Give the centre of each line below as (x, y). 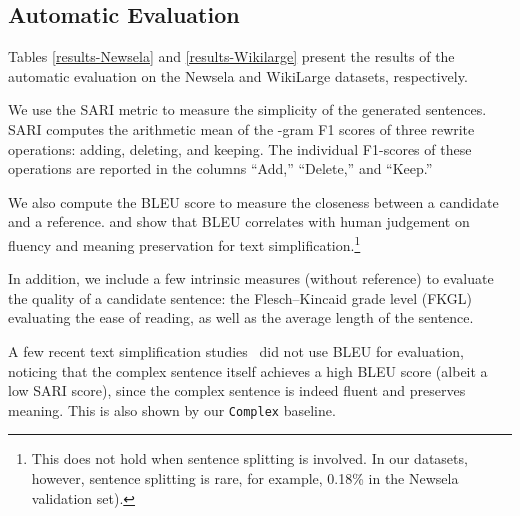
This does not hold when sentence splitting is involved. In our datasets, (249, 458)
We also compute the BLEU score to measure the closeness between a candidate (253, 201)
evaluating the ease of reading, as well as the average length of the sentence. (241, 317)
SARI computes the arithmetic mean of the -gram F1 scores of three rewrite (241, 128)
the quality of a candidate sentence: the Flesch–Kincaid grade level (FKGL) (240, 297)
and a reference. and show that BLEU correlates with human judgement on (239, 221)
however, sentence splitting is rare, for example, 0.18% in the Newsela (245, 478)
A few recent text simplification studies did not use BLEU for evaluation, (236, 350)
